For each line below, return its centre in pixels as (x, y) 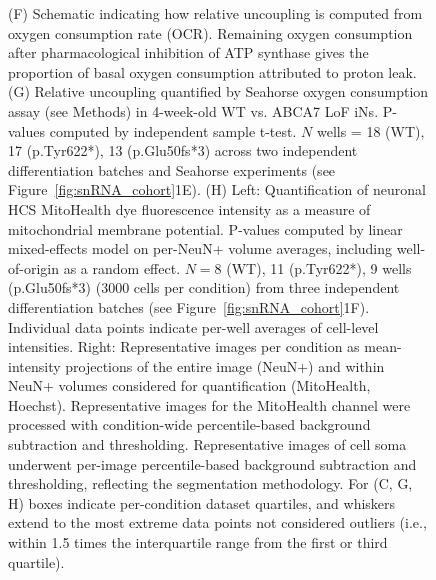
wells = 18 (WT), (370, 130)
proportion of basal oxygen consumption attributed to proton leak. (212, 71)
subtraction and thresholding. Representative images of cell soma (207, 444)
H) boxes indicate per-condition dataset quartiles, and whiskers (202, 502)
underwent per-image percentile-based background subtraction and (212, 463)
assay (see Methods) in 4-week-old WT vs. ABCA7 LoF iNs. (193, 110)
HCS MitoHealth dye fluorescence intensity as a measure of (189, 208)
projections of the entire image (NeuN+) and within (225, 365)
